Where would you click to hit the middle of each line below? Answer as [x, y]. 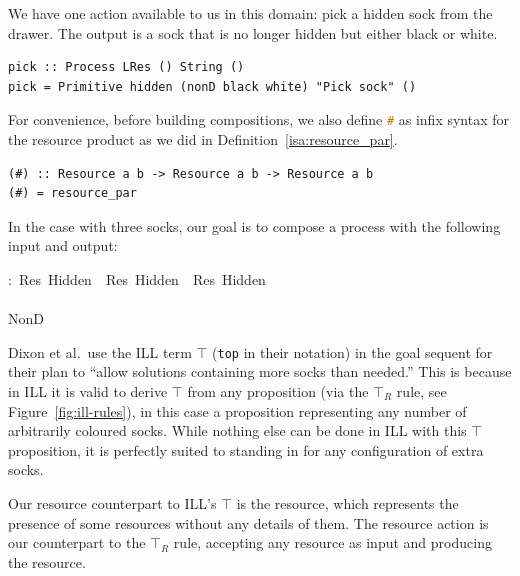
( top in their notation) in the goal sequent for [352, 351]
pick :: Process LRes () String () [126, 67]
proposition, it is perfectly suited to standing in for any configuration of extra [246, 449]
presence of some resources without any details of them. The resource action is [248, 522]
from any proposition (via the [278, 391]
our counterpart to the [77, 542]
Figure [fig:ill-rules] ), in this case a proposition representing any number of [237, 410]
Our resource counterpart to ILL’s [112, 503]
